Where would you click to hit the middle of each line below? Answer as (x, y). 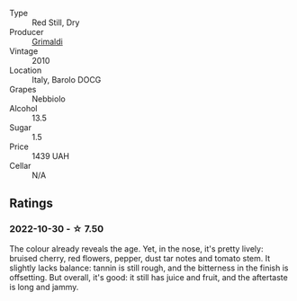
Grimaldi (47, 41)
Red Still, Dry (56, 22)
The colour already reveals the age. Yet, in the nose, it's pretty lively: (136, 248)
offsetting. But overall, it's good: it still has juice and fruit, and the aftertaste (148, 277)
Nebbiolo (49, 99)
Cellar (20, 166)
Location (26, 70)
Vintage (24, 51)
